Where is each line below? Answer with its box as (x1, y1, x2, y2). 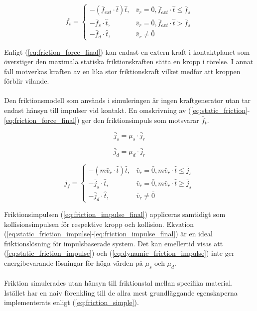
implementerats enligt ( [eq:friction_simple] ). (4, 297, 139, 308)
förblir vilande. (4, 76, 49, 86)
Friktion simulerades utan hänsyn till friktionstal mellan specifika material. (4, 278, 233, 288)
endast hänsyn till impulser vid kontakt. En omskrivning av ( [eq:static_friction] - (4, 105, 250, 115)
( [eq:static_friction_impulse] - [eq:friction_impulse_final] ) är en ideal (4, 228, 213, 239)
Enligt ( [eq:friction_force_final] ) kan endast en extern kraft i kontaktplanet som (4, 46, 250, 57)
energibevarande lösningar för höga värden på (4, 257, 143, 268)
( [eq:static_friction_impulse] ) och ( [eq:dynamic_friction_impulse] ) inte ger (4, 248, 235, 258)
